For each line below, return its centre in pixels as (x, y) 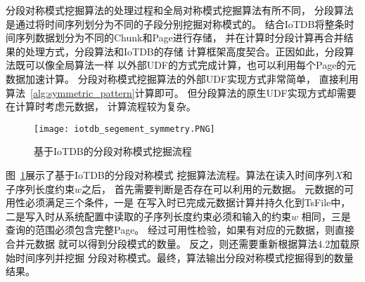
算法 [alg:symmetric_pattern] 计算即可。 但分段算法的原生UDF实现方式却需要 (181, 92)
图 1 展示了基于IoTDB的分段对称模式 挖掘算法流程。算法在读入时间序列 (170, 175)
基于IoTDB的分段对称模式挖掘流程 (113, 151)
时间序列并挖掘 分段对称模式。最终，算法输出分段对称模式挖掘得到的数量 (184, 257)
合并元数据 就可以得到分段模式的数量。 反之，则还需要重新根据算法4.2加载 (178, 243)
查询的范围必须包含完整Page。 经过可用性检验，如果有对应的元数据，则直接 (180, 230)
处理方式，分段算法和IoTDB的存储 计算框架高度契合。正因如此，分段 (185, 51)
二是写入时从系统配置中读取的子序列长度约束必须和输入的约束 (148, 216)
